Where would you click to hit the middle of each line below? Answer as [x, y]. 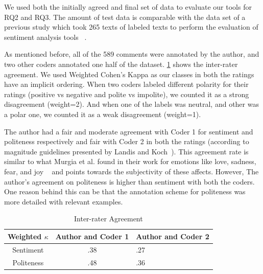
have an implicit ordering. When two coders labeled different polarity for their [126, 84]
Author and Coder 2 [173, 236]
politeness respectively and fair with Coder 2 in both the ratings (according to [127, 141]
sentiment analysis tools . [45, 37]
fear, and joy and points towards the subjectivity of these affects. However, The [131, 171]
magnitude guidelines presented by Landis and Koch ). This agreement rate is [126, 151]
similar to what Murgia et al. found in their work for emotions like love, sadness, [130, 161]
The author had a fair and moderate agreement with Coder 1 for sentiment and [129, 131]
